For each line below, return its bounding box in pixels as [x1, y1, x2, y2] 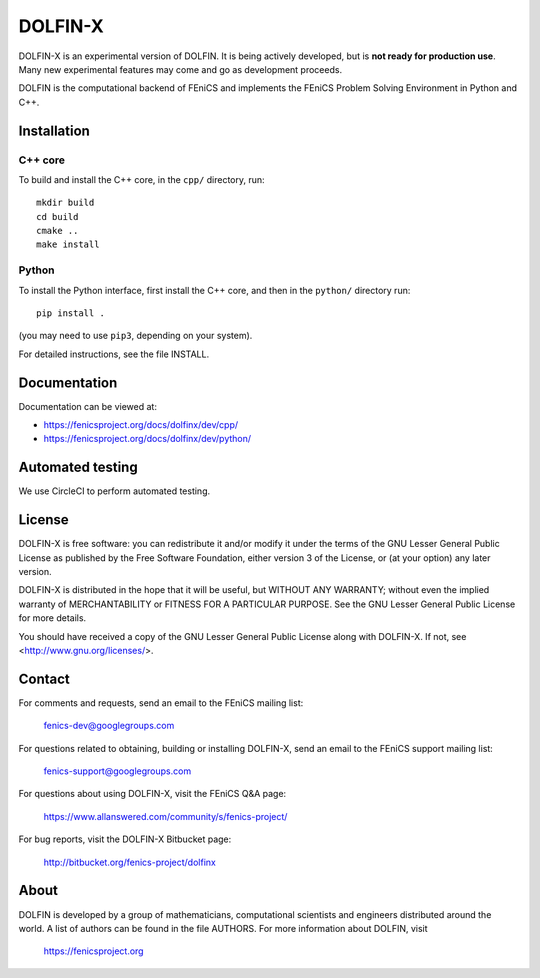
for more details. [18, 612, 87, 624]
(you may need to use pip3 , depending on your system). [18, 330, 253, 342]
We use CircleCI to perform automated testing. [18, 485, 211, 497]
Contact [18, 670, 70, 687]
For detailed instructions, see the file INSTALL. [18, 348, 210, 360]
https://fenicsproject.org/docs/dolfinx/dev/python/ [43, 433, 252, 445]
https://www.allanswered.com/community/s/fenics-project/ [43, 810, 288, 822]
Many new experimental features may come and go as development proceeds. [18, 63, 343, 75]
